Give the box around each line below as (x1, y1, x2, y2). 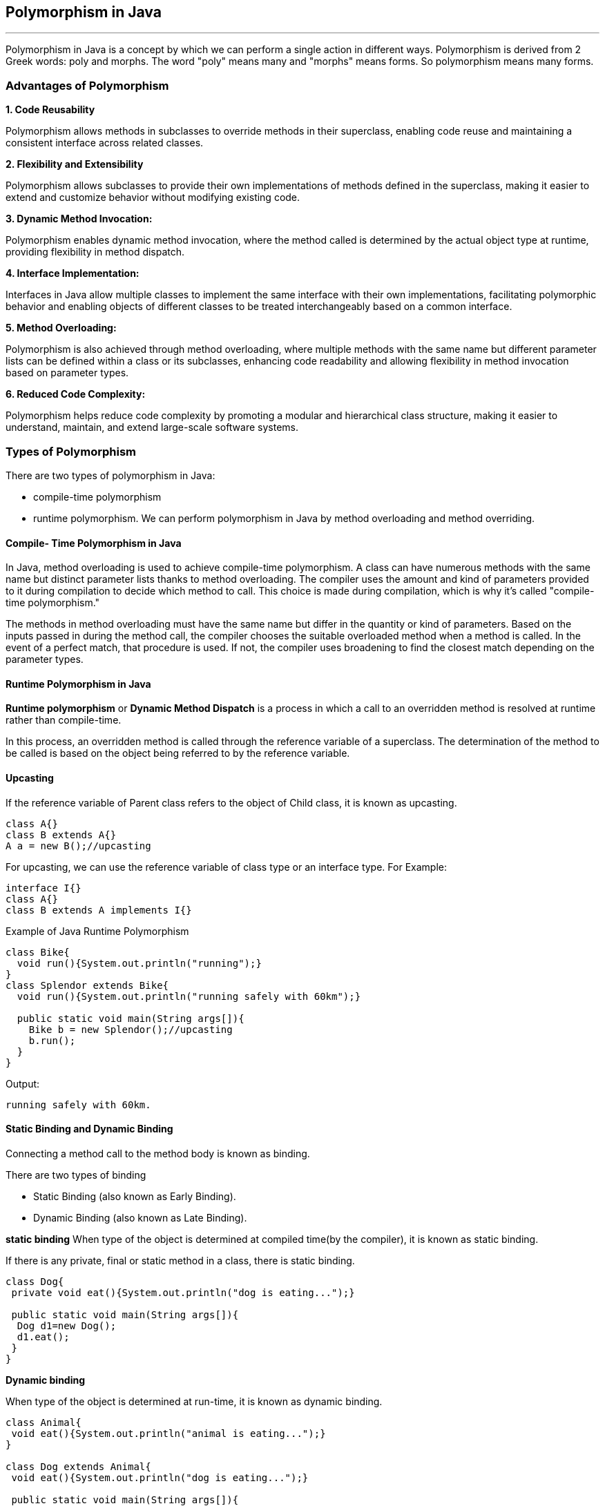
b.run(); (28, 1034, 76, 1046)
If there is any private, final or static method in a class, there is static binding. (6, 1254, 355, 1266)
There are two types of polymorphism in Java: (6, 469, 215, 481)
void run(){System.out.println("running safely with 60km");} (17, 990, 361, 1002)
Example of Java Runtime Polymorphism (6, 925, 189, 937)
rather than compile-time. (6, 714, 122, 726)
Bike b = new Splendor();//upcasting (28, 1023, 233, 1035)
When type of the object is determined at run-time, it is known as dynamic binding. (6, 1395, 383, 1407)
